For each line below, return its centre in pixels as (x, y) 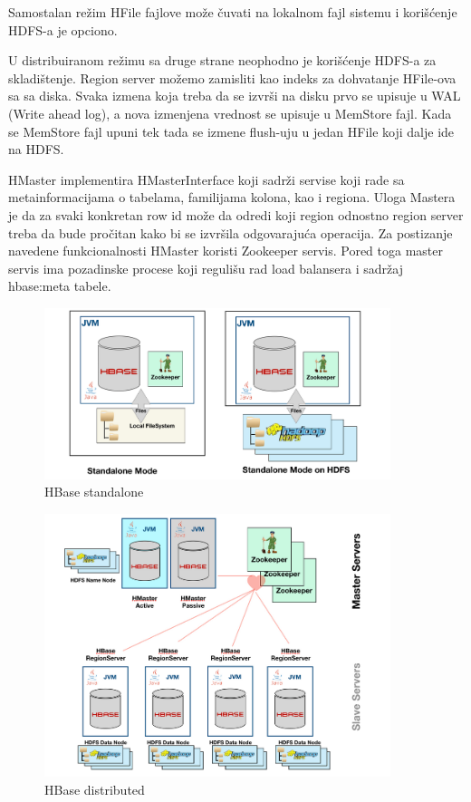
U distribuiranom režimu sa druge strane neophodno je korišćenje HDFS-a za (222, 60)
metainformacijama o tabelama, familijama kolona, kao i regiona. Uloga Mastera (232, 197)
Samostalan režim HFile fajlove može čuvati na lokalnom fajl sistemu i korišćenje (233, 12)
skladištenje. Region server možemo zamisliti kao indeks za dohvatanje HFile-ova (232, 77)
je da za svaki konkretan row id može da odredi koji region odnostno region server (236, 214)
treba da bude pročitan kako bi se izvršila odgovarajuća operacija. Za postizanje (231, 232)
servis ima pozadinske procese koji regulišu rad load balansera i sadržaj (206, 268)
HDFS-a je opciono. (63, 29)
